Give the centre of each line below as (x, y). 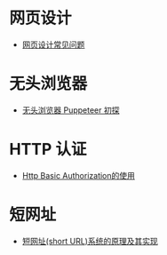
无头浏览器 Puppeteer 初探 (71, 110)
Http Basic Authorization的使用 (79, 175)
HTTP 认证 (48, 150)
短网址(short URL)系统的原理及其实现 (90, 241)
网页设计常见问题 (53, 44)
